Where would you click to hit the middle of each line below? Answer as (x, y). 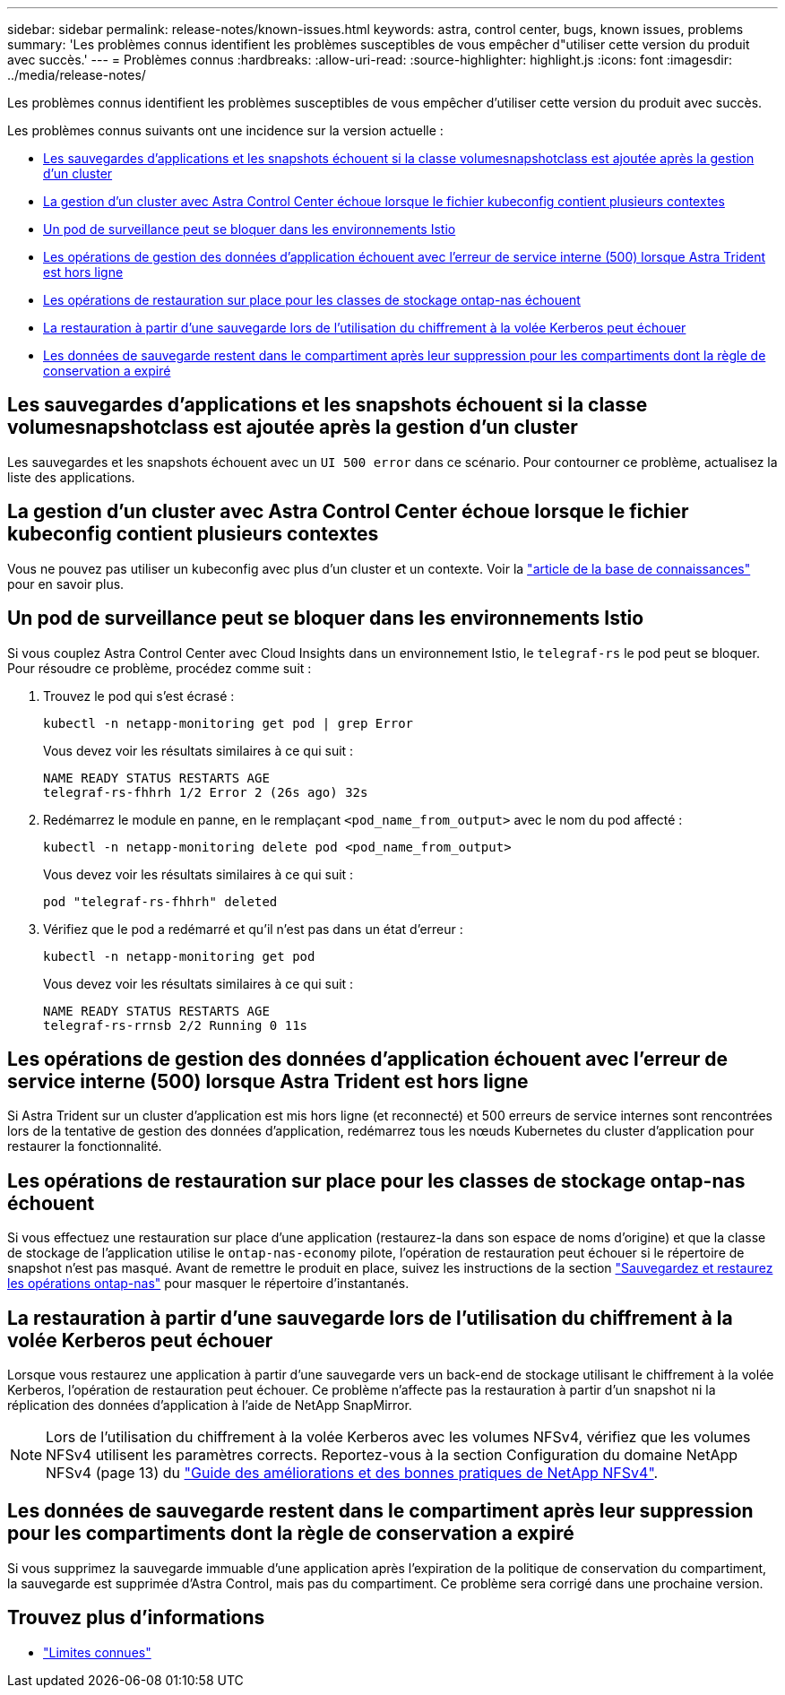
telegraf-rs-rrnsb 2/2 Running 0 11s (176, 1025)
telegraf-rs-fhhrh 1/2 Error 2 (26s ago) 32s (206, 792)
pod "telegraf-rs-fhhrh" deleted (160, 901)
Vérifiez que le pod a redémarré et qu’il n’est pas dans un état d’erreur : (253, 929)
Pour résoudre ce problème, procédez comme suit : (160, 668)
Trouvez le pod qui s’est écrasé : (139, 696)
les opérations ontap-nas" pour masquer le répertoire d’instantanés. (208, 1284)
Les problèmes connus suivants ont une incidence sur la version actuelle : (225, 130)
